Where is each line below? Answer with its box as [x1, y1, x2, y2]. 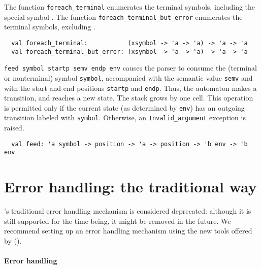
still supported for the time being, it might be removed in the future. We [4, 215, 231, 226]
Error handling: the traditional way [4, 176, 257, 197]
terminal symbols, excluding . [4, 21, 95, 32]
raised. [4, 122, 24, 133]
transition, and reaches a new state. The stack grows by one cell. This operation [4, 92, 253, 103]
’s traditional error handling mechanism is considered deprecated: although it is [4, 206, 251, 216]
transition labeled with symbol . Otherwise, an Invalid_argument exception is [4, 112, 246, 123]
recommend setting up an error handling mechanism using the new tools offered [4, 225, 252, 236]
